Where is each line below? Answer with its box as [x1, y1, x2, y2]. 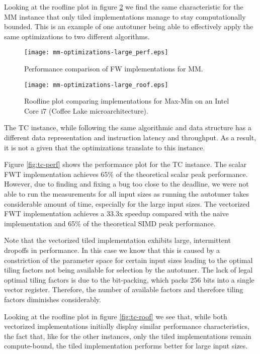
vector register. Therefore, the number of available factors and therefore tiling [4, 284, 243, 295]
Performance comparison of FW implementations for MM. [24, 63, 203, 74]
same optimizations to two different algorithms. [4, 31, 150, 41]
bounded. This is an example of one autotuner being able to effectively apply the [4, 21, 253, 32]
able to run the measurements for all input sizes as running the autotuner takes [4, 189, 249, 199]
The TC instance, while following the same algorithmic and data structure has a [4, 122, 251, 133]
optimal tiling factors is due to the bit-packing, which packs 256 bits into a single [4, 274, 254, 285]
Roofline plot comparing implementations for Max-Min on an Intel [24, 96, 229, 106]
